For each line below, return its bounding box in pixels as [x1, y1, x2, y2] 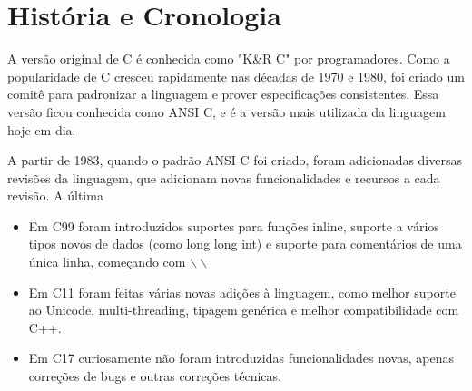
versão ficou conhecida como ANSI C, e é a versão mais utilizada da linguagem [7, 102, 446, 121]
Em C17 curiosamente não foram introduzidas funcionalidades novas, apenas [28, 348, 454, 367]
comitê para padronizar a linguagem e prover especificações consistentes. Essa [7, 84, 439, 103]
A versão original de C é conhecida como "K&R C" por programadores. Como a [7, 49, 450, 68]
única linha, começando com [28, 252, 186, 271]
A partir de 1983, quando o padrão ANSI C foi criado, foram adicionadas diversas [7, 151, 463, 170]
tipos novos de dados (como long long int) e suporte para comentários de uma [28, 234, 462, 253]
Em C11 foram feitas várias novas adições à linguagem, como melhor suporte [28, 282, 456, 301]
